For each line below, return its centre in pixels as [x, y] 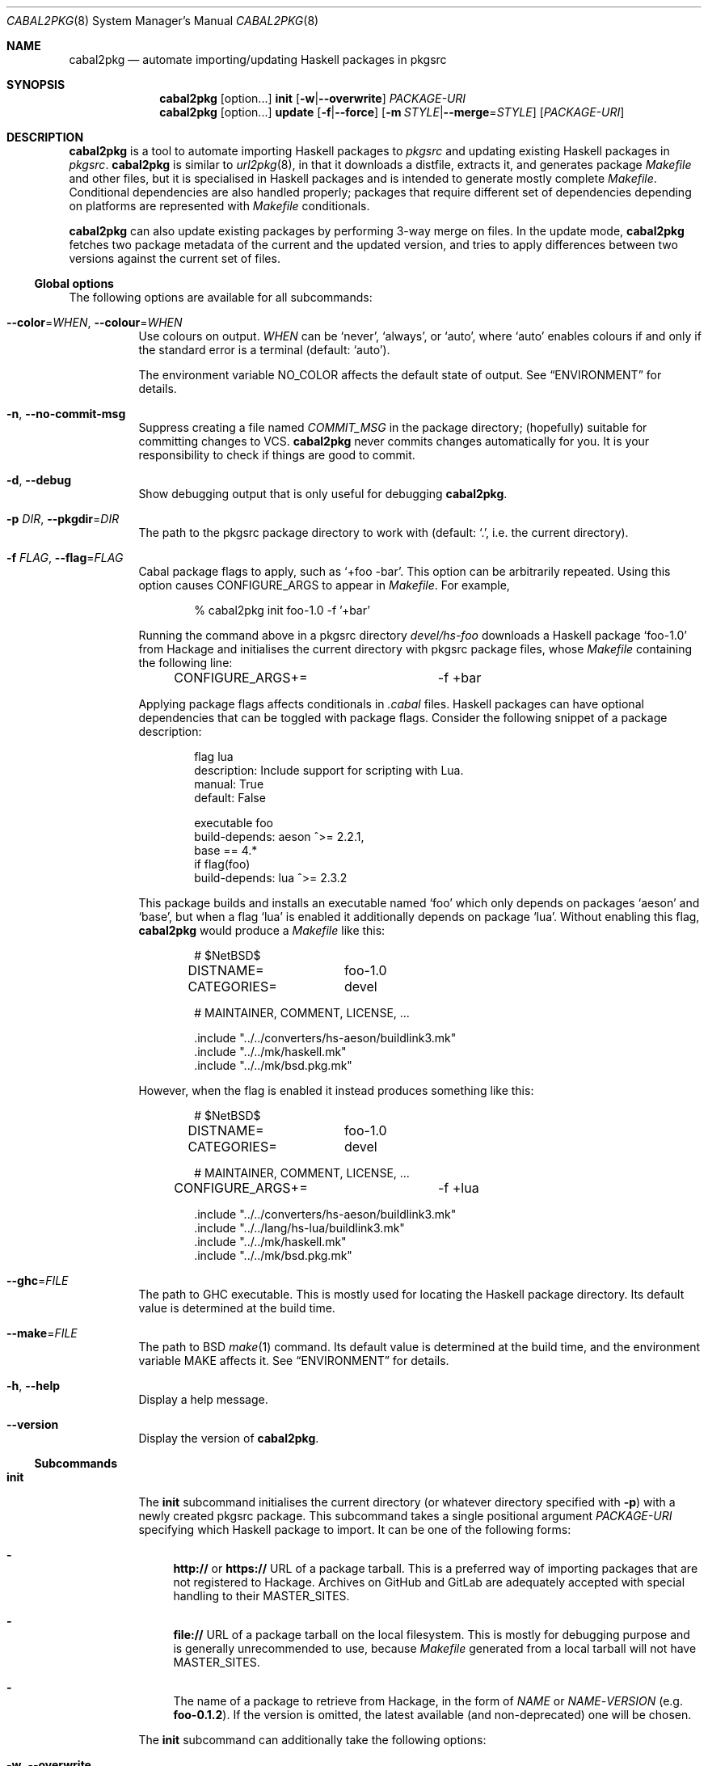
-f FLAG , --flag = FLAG [65, 558]
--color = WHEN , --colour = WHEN [95, 322]
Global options [74, 283]
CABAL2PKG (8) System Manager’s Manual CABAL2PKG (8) [163, 21]
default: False [230, 798]
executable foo [234, 823]
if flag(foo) [222, 864]
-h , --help [34, 1386]
